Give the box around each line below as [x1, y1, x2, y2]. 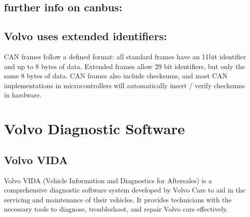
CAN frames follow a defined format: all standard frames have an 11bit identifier [4, 51, 246, 61]
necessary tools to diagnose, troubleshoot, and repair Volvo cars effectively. [4, 204, 228, 214]
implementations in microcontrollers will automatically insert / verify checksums [4, 80, 245, 90]
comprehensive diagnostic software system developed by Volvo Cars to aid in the [4, 185, 246, 195]
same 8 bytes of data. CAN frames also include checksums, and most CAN [4, 71, 227, 81]
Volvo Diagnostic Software [4, 119, 185, 139]
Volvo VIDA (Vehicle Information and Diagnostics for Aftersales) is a [4, 175, 212, 185]
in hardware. [4, 90, 42, 100]
